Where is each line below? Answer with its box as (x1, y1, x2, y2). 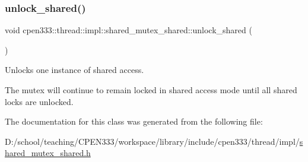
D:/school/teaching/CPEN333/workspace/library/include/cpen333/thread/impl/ (5, 135, 300, 147)
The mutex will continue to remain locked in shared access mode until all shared (5, 84, 297, 96)
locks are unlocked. (5, 95, 74, 107)
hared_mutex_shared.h (5, 147, 91, 159)
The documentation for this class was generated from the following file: (5, 115, 263, 128)
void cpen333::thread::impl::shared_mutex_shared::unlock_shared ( (5, 24, 252, 36)
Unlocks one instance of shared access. (5, 63, 144, 76)
